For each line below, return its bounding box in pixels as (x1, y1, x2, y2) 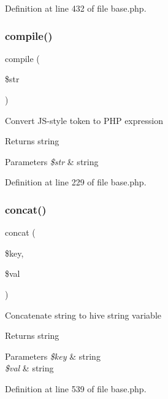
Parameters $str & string (5, 155, 99, 168)
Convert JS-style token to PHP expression (5, 114, 163, 126)
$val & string (5, 362, 54, 374)
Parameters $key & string (5, 349, 101, 362)
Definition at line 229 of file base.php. (5, 176, 147, 188)
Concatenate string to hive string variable (5, 308, 161, 321)
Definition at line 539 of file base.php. (5, 382, 147, 395)
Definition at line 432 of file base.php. (5, 2, 147, 14)
